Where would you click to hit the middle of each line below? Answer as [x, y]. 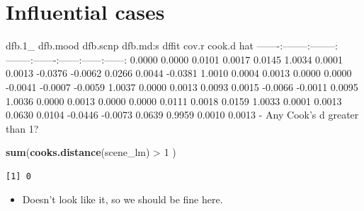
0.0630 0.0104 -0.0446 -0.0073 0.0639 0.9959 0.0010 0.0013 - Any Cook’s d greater [182, 115]
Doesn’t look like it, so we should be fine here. [123, 199]
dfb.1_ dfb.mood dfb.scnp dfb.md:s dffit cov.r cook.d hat [130, 46]
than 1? [22, 128]
